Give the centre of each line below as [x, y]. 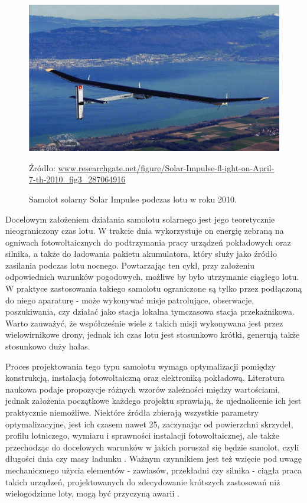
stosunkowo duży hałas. [48, 346]
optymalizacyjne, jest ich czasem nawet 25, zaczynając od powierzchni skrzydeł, [149, 424]
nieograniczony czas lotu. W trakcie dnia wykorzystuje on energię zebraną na [145, 231]
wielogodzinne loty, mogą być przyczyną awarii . [92, 493]
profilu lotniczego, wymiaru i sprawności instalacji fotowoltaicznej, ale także [142, 435]
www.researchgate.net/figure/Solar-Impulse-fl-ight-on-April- [166, 167]
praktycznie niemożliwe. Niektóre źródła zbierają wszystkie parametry [132, 412]
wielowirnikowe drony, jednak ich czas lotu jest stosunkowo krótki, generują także [153, 334]
